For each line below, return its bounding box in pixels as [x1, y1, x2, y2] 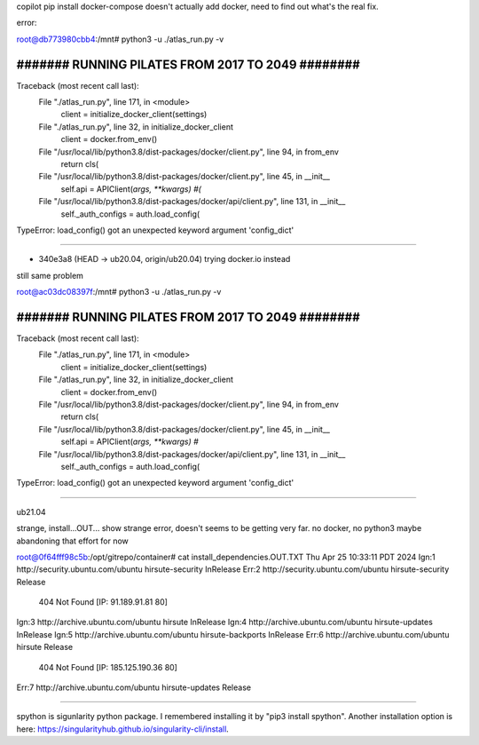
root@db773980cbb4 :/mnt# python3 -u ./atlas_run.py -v [16, 34, 224, 44]
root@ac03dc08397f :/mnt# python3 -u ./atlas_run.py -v [16, 287, 222, 297]
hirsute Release [16, 642, 74, 653]
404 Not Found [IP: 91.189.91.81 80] [38, 597, 169, 607]
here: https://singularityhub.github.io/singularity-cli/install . [16, 724, 230, 734]
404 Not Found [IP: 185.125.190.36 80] [38, 662, 177, 672]
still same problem [16, 270, 84, 281]
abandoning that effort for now [16, 535, 129, 546]
